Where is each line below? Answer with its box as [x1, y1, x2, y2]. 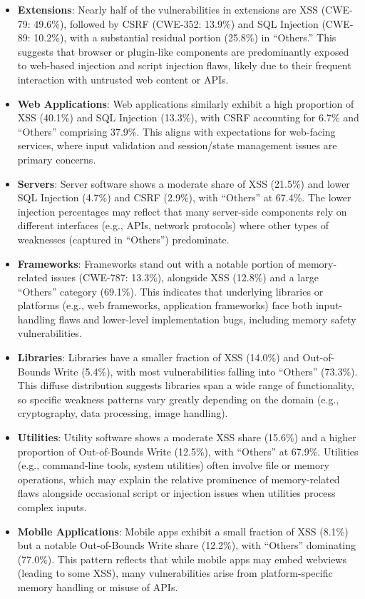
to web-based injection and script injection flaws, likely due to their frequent [17, 58, 351, 73]
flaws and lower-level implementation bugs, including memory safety [58, 311, 356, 326]
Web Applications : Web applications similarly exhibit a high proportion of [17, 96, 354, 111]
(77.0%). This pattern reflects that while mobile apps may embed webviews [17, 551, 346, 566]
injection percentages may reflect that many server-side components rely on [17, 203, 347, 218]
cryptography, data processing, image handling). [17, 406, 228, 421]
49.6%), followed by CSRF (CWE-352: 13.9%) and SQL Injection [34, 16, 319, 31]
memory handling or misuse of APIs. [17, 579, 178, 594]
